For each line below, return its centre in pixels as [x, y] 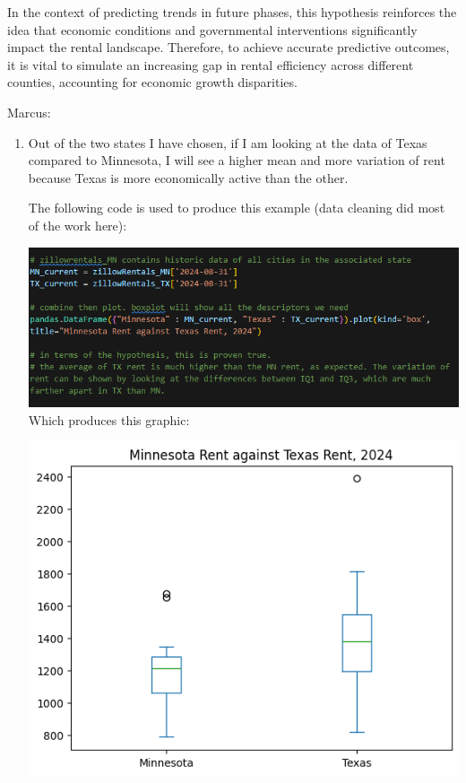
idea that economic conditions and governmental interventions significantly [212, 29]
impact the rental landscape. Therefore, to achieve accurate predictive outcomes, [229, 47]
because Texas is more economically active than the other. [188, 177]
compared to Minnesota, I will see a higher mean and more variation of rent [237, 160]
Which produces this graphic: [109, 419]
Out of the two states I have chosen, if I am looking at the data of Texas [228, 142]
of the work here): [78, 225]
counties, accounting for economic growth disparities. [152, 82]
